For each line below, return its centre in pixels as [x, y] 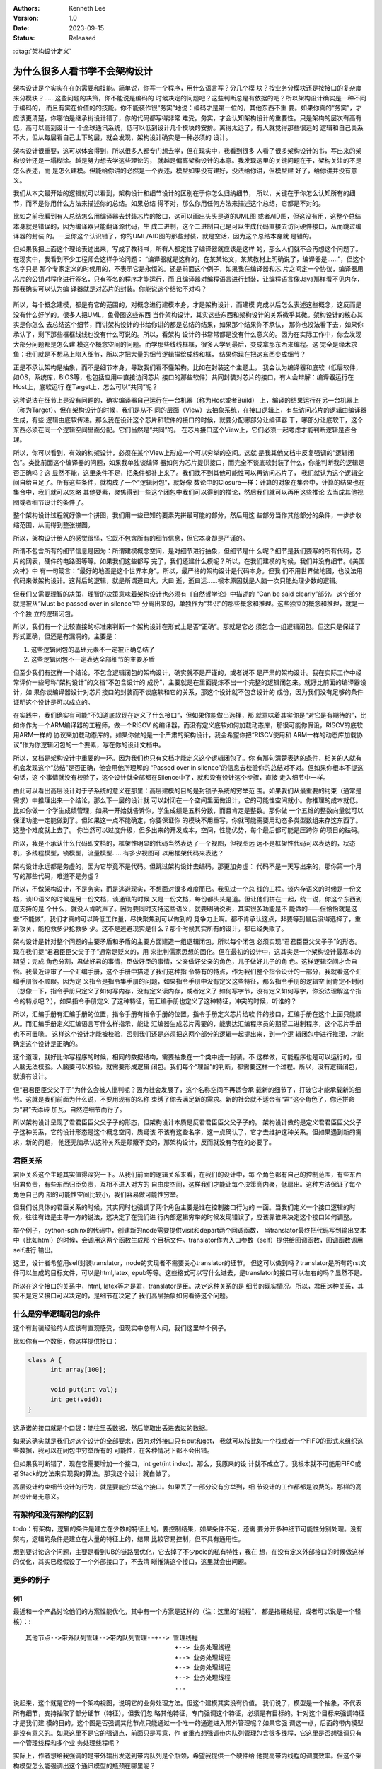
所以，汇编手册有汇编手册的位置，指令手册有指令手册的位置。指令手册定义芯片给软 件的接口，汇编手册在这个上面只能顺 [187, 1014]
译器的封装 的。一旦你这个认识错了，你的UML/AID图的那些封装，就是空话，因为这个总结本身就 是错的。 [164, 236]
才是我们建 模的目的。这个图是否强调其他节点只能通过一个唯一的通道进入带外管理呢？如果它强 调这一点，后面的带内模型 [188, 1723]
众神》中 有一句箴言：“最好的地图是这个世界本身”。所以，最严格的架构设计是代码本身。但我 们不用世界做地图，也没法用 [188, 571]
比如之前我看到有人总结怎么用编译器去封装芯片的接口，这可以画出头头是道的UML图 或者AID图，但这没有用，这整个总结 [187, 217]
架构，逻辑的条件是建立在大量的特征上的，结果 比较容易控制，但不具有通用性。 [128, 1538]
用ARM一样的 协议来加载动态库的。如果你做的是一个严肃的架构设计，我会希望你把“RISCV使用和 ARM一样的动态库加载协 [188, 734]
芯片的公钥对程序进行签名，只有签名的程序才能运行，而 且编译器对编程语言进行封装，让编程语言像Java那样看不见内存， [188, 279]
